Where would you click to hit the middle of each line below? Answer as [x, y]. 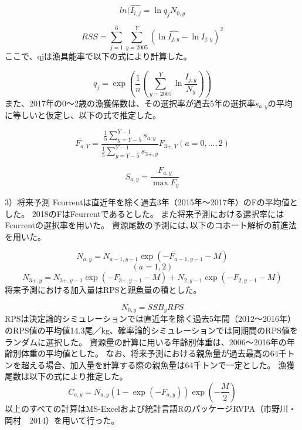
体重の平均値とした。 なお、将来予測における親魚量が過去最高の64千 [154, 353]
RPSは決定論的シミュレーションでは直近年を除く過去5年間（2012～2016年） [150, 319]
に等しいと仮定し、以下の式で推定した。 [83, 114]
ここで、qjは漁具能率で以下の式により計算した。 [98, 56]
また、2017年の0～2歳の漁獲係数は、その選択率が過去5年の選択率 [130, 103]
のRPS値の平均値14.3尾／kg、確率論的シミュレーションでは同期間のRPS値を [151, 330]
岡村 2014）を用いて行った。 [62, 420]
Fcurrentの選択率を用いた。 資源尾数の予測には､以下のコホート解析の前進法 [151, 225]
